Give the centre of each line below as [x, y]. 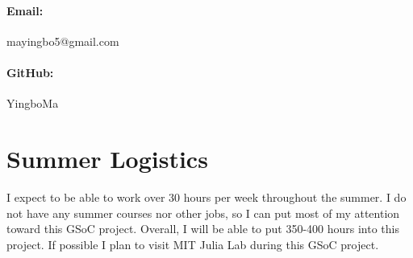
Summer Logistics [107, 158]
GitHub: [30, 72]
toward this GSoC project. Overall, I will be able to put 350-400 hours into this [203, 229]
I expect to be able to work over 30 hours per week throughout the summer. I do [206, 197]
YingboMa [33, 103]
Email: [25, 10]
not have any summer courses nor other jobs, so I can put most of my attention [203, 213]
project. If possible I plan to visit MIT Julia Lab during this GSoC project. [193, 244]
